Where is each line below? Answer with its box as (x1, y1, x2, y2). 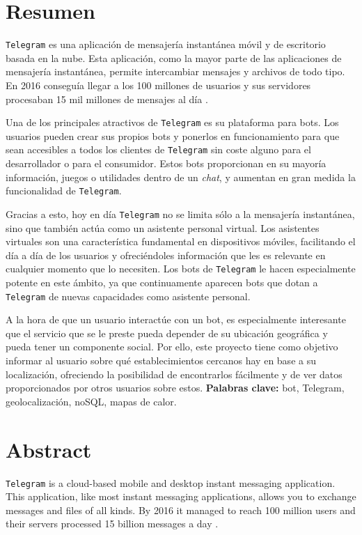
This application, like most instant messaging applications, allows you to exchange (6, 489, 356, 504)
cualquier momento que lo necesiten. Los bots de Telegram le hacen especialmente (6, 261, 356, 276)
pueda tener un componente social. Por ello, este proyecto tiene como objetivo (6, 339, 338, 354)
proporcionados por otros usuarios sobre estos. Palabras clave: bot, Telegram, (6, 380, 345, 395)
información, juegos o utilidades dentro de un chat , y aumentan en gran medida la (6, 169, 356, 184)
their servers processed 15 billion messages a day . (6, 516, 219, 531)
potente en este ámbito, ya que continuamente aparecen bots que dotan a (6, 275, 318, 289)
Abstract (6, 435, 92, 463)
